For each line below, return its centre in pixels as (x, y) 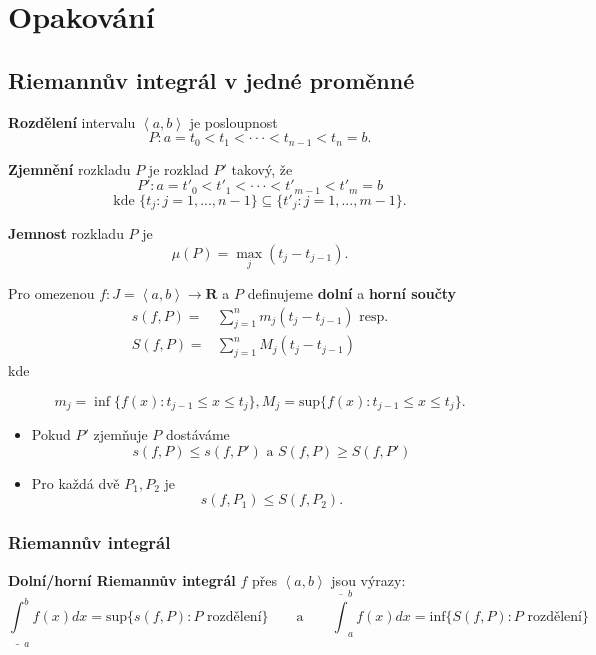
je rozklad (178, 168)
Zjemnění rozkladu (69, 168)
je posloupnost (233, 121)
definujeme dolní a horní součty (352, 292)
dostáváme (197, 434)
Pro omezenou (51, 292)
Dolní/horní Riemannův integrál (122, 579)
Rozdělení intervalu (72, 121)
